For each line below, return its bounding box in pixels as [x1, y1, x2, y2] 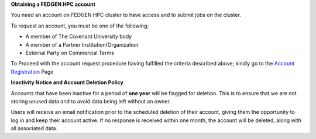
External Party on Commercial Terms [25, 49, 114, 56]
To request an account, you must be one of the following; [11, 22, 149, 29]
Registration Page [11, 68, 54, 75]
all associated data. [11, 125, 58, 132]
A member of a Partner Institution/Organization [25, 41, 139, 48]
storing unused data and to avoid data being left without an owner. [11, 98, 171, 105]
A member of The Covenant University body [25, 33, 132, 40]
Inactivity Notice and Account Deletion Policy [11, 79, 124, 86]
